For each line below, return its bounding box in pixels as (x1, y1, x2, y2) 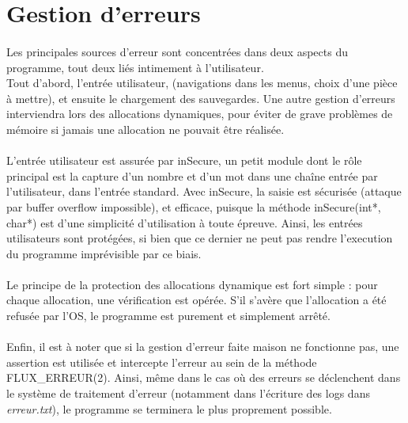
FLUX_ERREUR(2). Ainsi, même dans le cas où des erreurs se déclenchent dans (6, 369, 401, 386)
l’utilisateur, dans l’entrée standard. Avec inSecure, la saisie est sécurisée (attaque (6, 183, 402, 200)
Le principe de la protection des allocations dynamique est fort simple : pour (6, 276, 378, 292)
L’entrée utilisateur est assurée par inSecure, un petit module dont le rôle (6, 152, 362, 169)
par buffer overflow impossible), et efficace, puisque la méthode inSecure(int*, (6, 198, 381, 215)
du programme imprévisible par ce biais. (6, 245, 202, 261)
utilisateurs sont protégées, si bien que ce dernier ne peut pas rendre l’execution (6, 230, 393, 246)
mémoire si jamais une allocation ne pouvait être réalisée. (6, 120, 285, 137)
